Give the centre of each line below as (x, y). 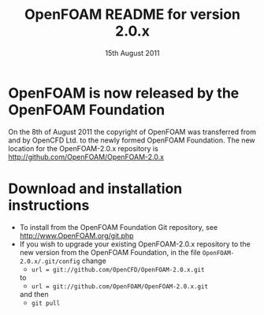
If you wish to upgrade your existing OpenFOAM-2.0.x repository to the (135, 244)
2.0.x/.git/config (50, 261)
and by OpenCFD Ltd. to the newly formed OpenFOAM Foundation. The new (132, 140)
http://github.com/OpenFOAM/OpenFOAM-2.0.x (86, 157)
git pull (46, 303)
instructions (49, 205)
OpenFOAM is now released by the (124, 93)
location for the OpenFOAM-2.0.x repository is (84, 148)
